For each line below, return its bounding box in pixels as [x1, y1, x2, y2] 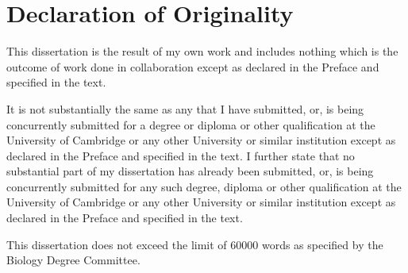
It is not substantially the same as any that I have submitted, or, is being [6, 100, 364, 117]
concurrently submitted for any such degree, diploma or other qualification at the [6, 178, 402, 194]
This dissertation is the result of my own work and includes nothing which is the [6, 43, 398, 60]
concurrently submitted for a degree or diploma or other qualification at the [6, 116, 375, 133]
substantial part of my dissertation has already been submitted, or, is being [6, 163, 374, 179]
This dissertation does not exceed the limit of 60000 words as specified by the [6, 236, 383, 252]
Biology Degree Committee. [6, 252, 140, 268]
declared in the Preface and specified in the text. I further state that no [6, 147, 355, 163]
